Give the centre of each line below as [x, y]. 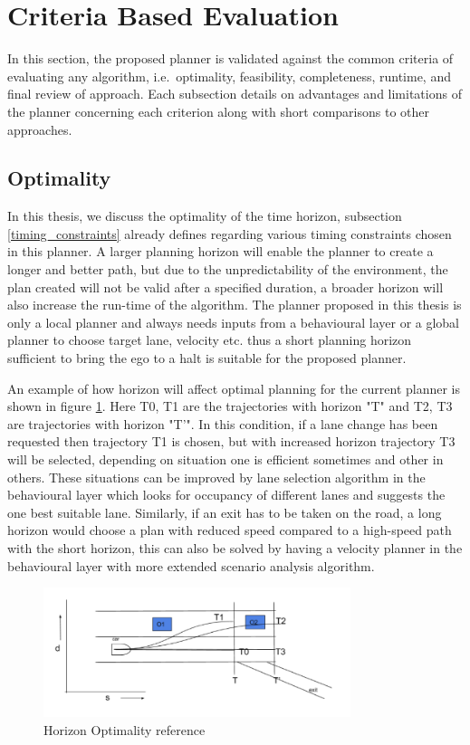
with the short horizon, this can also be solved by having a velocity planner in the [235, 547]
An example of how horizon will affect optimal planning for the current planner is [234, 388]
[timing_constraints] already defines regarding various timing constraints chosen [230, 233]
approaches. [40, 129]
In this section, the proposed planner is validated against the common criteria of [230, 58]
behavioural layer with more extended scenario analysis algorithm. [191, 565]
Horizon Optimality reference [125, 729]
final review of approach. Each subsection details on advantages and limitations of [235, 94]
